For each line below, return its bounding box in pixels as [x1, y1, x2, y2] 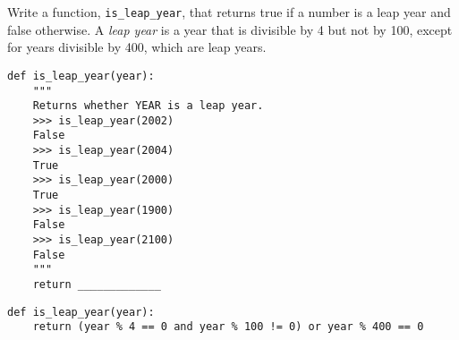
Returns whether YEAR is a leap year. [32, 99, 264, 113]
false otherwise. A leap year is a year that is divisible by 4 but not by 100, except [7, 20, 453, 38]
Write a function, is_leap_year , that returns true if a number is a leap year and [7, 3, 451, 21]
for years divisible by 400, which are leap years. [7, 38, 267, 56]
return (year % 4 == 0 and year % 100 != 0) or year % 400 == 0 [32, 320, 424, 334]
